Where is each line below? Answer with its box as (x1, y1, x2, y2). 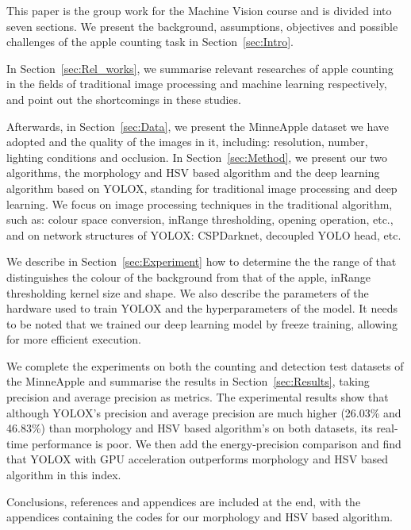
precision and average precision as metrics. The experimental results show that (6, 389, 389, 405)
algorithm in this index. (6, 467, 121, 483)
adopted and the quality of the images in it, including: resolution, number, (6, 133, 368, 150)
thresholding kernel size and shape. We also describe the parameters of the (6, 284, 369, 301)
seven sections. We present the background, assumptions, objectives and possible (6, 17, 398, 34)
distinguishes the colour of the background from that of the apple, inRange (6, 268, 371, 285)
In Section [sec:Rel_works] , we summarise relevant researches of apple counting (6, 60, 394, 76)
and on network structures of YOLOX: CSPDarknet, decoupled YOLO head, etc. (6, 226, 401, 243)
